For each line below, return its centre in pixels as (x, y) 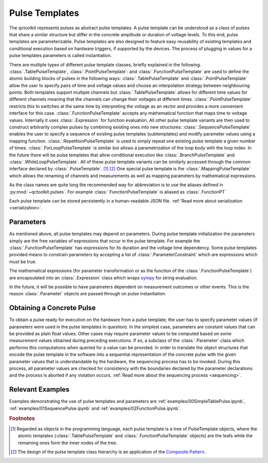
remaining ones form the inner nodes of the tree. (68, 443)
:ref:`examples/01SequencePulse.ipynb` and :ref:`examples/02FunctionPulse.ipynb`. (95, 408)
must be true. (23, 262)
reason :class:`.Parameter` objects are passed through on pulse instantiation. (88, 294)
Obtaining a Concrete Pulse (53, 308)
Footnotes (22, 418)
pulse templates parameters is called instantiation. (61, 56)
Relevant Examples (39, 390)
